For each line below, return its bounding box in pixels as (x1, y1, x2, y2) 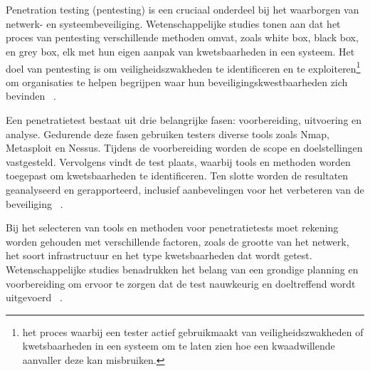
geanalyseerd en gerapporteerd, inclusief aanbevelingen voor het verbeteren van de (6, 182, 364, 197)
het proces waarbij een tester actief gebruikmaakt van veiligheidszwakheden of (22, 324, 364, 339)
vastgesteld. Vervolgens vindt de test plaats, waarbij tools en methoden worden (6, 154, 351, 169)
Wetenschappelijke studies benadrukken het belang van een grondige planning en (6, 261, 359, 276)
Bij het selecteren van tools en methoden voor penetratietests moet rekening (6, 220, 339, 235)
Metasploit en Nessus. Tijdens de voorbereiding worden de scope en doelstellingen (6, 140, 363, 155)
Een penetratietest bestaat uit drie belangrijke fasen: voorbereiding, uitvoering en (6, 113, 362, 127)
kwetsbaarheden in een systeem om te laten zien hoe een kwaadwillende (22, 338, 335, 353)
